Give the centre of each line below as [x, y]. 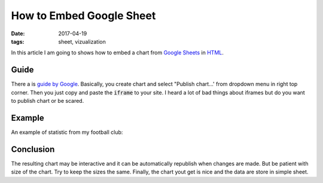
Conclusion [33, 149]
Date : [18, 33]
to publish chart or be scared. [48, 101]
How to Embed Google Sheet [83, 16]
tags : [18, 41]
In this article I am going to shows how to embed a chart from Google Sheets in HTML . [118, 53]
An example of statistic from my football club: [67, 132]
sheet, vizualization [82, 41]
